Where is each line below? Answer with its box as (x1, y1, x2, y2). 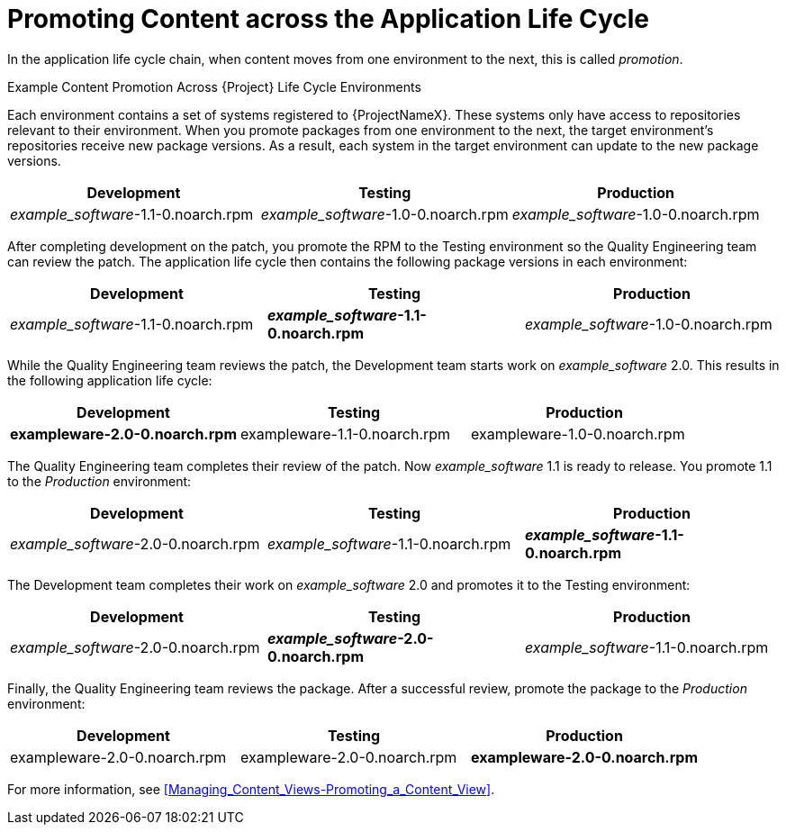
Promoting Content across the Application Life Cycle (7, 4, 650, 34)
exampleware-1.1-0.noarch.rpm (240, 424, 451, 443)
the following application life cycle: (7, 372, 212, 388)
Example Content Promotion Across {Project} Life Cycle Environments (7, 78, 421, 95)
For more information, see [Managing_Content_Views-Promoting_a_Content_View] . (7, 781, 495, 797)
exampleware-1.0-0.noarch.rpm (471, 424, 685, 443)
